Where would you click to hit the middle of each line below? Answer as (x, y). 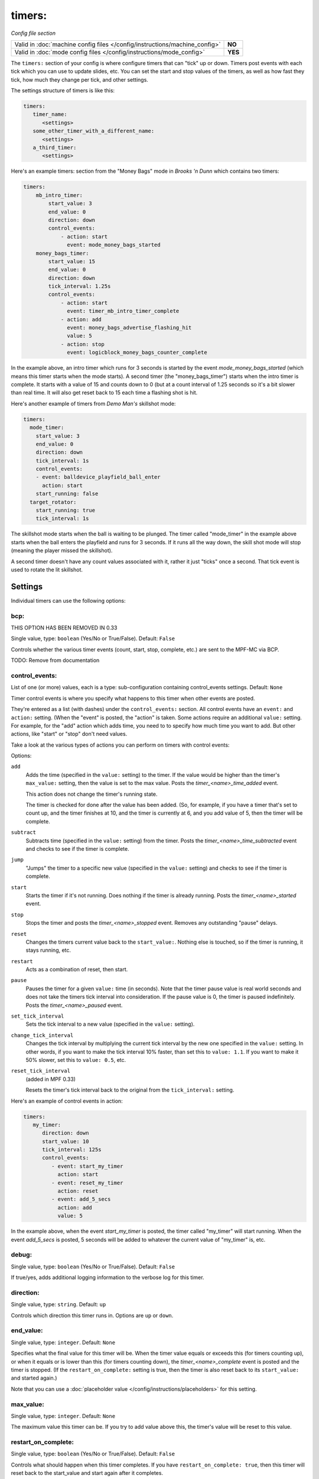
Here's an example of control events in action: (67, 1101)
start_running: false (67, 494)
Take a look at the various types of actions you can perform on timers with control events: (120, 745)
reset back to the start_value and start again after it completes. (87, 1473)
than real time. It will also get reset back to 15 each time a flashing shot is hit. (104, 393)
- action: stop (82, 344)
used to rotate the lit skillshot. (47, 569)
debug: (22, 1255)
